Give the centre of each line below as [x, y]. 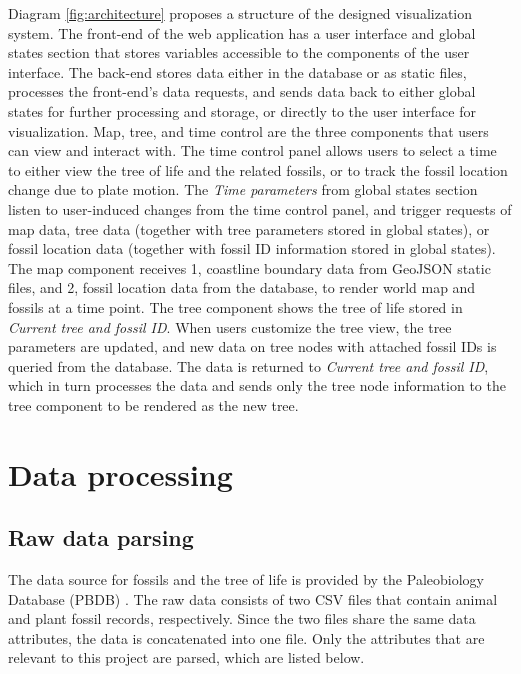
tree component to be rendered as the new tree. [153, 404]
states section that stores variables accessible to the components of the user [239, 52]
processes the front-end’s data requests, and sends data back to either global [242, 91]
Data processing [120, 473]
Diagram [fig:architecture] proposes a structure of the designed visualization [240, 13]
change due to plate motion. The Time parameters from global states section [243, 189]
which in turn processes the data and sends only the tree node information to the [257, 385]
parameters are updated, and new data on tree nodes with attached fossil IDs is [252, 346]
